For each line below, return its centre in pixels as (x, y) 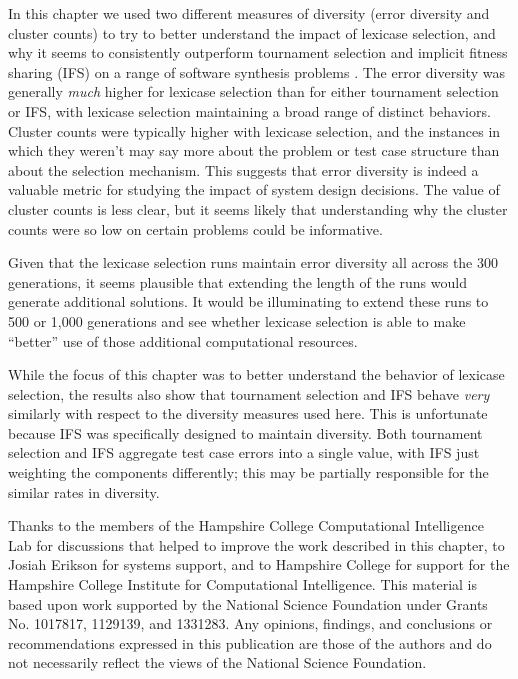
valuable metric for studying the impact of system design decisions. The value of (254, 189)
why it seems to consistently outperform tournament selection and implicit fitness (258, 52)
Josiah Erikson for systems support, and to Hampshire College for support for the (259, 564)
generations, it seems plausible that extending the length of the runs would (237, 281)
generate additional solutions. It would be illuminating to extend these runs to (248, 301)
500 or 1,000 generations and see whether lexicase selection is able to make (237, 320)
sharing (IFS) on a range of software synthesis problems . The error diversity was (256, 71)
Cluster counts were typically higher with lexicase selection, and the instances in (254, 130)
